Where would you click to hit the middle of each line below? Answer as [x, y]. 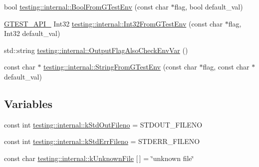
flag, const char [226, 67]
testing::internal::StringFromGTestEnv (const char [120, 67]
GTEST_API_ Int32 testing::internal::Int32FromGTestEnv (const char [114, 23]
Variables [28, 103]
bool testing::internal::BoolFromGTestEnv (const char [86, 6]
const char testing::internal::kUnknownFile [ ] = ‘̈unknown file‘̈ [99, 158]
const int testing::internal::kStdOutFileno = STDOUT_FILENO [103, 124]
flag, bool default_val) [209, 6]
